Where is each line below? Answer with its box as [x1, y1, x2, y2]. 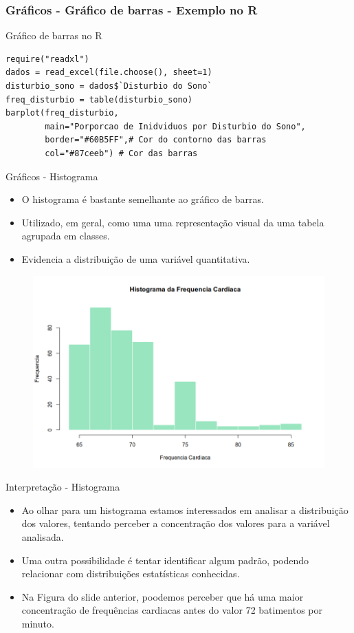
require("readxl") [5, 54, 89, 64]
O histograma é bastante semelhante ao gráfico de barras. [21, 192, 264, 206]
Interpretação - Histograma [5, 480, 120, 494]
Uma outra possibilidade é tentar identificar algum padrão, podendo [21, 552, 309, 567]
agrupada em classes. [21, 228, 110, 243]
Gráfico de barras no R [5, 28, 102, 43]
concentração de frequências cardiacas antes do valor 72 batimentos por [21, 603, 322, 617]
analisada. [21, 529, 64, 544]
